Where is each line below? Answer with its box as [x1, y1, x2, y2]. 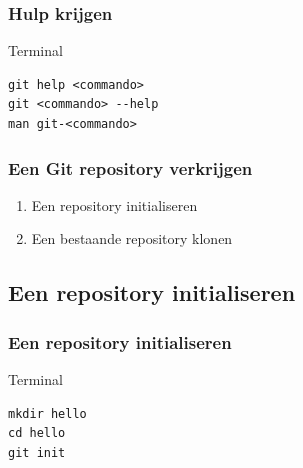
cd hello [8, 426, 66, 441]
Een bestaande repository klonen [31, 228, 233, 249]
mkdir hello [8, 406, 87, 421]
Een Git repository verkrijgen [8, 155, 253, 180]
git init [8, 445, 66, 460]
